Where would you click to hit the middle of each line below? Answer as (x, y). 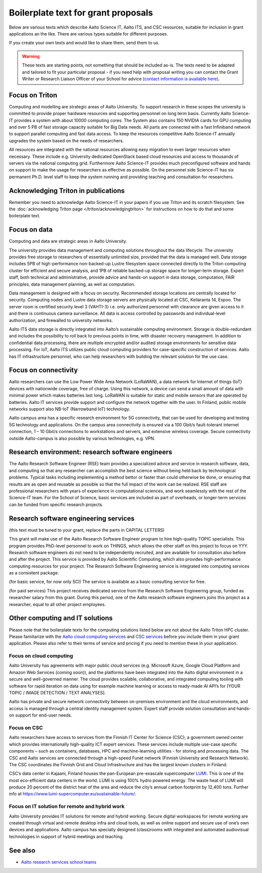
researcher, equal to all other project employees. (57, 604)
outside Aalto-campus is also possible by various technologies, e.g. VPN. (82, 438)
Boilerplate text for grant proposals (81, 13)
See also (22, 850)
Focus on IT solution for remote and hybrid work (67, 806)
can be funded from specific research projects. (56, 504)
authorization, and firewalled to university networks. (61, 320)
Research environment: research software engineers (90, 452)
